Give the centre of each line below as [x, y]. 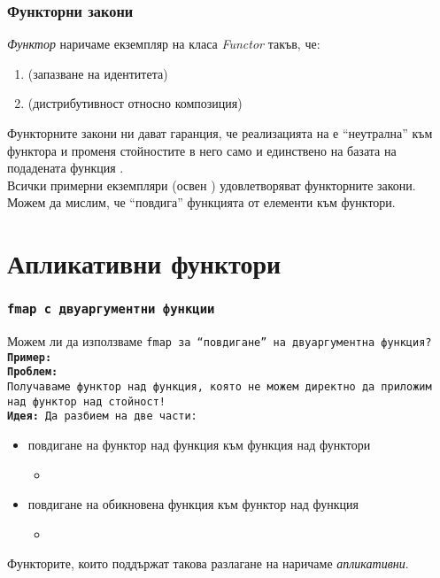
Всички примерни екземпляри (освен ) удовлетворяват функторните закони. [212, 185]
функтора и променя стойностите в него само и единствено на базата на [202, 150]
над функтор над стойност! [86, 401]
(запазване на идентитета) [98, 73]
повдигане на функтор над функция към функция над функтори [199, 445]
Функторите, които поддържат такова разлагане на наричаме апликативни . [208, 563]
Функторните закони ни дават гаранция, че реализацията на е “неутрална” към [220, 133]
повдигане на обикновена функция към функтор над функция [193, 504]
